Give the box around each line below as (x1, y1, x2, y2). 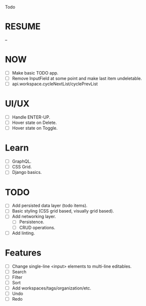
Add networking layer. (12, 214, 56, 219)
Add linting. (12, 230, 35, 236)
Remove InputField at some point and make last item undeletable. (12, 75, 142, 81)
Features (5, 247, 42, 258)
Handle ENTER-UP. (12, 114, 51, 120)
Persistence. (19, 219, 44, 225)
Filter (12, 274, 23, 280)
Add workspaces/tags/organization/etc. (12, 285, 91, 291)
